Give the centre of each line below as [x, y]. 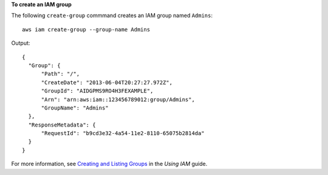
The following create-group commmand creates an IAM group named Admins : [112, 16]
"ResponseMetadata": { [62, 125]
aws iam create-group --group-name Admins [86, 29]
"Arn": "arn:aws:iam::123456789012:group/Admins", [118, 99]
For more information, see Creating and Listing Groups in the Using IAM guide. [109, 164]
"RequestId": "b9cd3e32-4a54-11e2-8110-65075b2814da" [123, 134]
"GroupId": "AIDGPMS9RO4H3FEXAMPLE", [97, 91]
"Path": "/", [60, 74]
